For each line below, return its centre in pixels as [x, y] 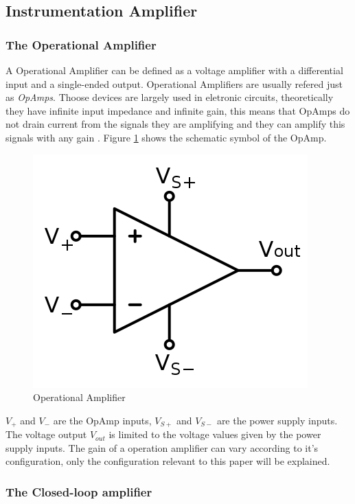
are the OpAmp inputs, [102, 420]
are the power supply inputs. [277, 420]
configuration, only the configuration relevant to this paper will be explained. [168, 461]
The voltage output [46, 434]
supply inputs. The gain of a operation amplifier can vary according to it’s [162, 447]
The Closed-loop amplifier [79, 491]
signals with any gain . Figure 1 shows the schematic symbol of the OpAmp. [166, 137]
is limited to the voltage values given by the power [215, 434]
